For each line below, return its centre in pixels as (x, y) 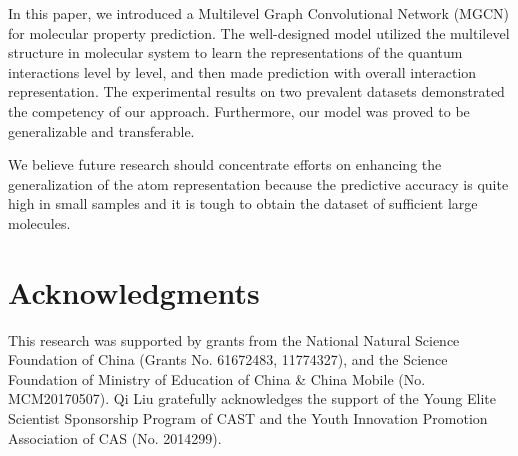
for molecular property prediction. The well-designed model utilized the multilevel (259, 32)
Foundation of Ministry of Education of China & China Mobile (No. (217, 378)
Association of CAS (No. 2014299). (115, 437)
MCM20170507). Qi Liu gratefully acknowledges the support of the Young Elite (252, 398)
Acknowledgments (134, 291)
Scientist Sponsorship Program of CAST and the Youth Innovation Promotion (248, 418)
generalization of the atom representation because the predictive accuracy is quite (258, 183)
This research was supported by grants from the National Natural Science (234, 339)
